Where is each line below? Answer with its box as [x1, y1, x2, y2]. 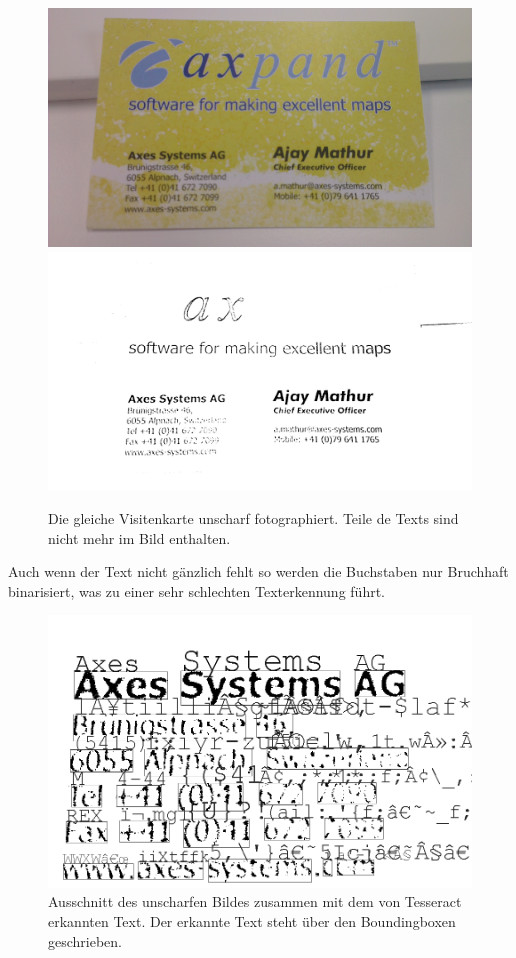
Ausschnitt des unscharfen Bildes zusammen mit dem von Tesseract [48, 891, 462, 912]
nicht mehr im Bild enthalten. [48, 527, 231, 548]
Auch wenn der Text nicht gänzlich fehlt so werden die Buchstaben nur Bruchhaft [8, 561, 509, 582]
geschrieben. [48, 930, 123, 951]
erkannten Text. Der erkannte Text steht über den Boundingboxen [48, 911, 456, 931]
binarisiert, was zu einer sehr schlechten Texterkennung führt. [8, 580, 385, 601]
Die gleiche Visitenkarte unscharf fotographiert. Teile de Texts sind [48, 508, 459, 528]
